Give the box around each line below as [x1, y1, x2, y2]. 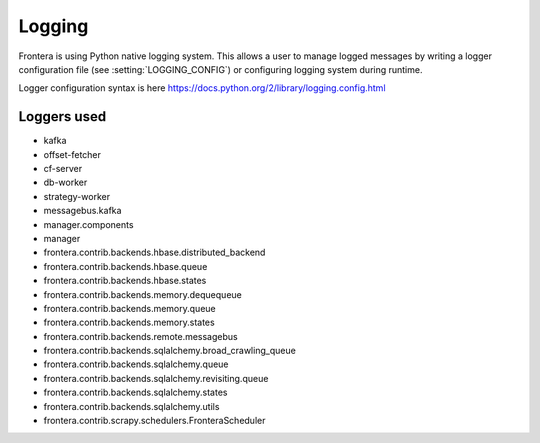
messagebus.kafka [43, 205, 122, 217]
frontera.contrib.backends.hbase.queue [43, 260, 208, 272]
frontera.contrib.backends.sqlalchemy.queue [43, 358, 229, 370]
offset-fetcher [43, 148, 102, 160]
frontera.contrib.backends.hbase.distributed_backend [43, 246, 266, 259]
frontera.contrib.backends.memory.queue [43, 302, 216, 314]
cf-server [43, 163, 83, 175]
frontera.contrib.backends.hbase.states [43, 275, 207, 287]
